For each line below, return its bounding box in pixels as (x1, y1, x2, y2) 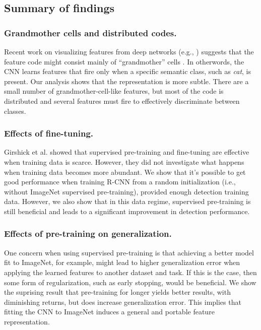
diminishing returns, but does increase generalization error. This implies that (4, 296, 241, 307)
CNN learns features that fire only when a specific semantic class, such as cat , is (4, 66, 251, 77)
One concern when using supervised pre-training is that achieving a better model (4, 247, 254, 257)
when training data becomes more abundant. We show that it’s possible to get (4, 166, 246, 177)
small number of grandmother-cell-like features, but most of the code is (4, 86, 224, 96)
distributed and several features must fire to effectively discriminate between (4, 95, 240, 106)
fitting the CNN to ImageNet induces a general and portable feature (4, 306, 215, 317)
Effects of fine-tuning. (4, 127, 94, 140)
